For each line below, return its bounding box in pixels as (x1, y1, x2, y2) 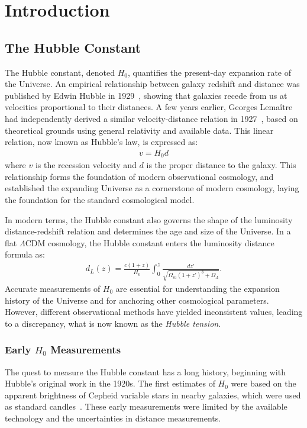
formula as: (5, 248, 45, 260)
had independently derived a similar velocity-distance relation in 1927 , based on (5, 112, 298, 124)
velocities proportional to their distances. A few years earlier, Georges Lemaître (5, 101, 293, 113)
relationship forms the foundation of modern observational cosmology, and (5, 170, 274, 182)
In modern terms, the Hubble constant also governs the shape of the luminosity (5, 213, 293, 226)
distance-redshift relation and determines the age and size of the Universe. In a (5, 225, 291, 237)
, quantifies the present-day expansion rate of (127, 66, 292, 78)
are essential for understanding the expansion (115, 282, 280, 295)
